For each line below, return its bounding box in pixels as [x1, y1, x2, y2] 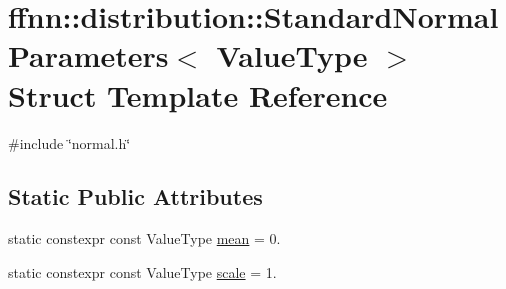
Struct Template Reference [8, 74, 388, 115]
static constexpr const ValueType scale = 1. [8, 261, 277, 282]
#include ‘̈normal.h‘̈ [8, 132, 131, 153]
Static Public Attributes [8, 181, 263, 212]
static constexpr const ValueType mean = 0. [8, 228, 281, 249]
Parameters [8, 35, 169, 76]
